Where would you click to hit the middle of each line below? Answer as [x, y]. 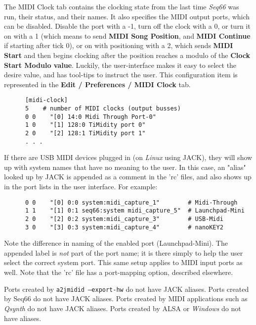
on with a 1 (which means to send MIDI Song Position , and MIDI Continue [127, 35]
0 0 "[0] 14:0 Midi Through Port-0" [90, 117]
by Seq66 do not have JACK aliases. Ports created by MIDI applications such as [126, 298]
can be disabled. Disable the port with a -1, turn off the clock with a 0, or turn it [127, 26]
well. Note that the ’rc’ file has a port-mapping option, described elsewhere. [119, 272]
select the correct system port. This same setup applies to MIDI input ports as [123, 262]
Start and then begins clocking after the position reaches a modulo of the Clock [127, 55]
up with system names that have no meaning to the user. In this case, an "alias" [125, 167]
